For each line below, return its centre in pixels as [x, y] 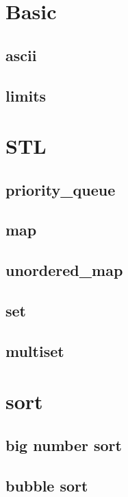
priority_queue [61, 189]
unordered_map [64, 270]
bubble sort [47, 485]
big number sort [64, 444]
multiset [35, 350]
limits [26, 95]
